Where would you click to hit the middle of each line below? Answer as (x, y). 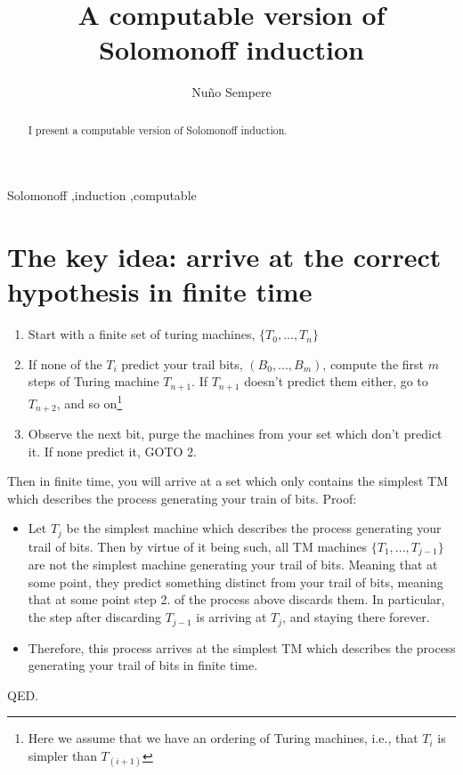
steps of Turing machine (93, 381)
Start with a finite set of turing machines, (142, 334)
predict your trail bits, (182, 363)
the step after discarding (94, 617)
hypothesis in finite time (160, 291)
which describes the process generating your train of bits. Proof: (182, 498)
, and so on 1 (89, 401)
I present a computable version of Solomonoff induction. (158, 129)
